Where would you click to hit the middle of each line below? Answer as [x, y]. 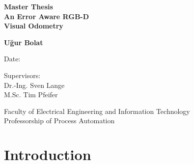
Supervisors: [22, 75]
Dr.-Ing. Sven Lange [34, 85]
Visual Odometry [34, 26]
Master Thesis [28, 6]
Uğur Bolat [24, 42]
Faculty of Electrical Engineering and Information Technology [97, 111]
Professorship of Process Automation [59, 121]
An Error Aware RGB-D [47, 16]
